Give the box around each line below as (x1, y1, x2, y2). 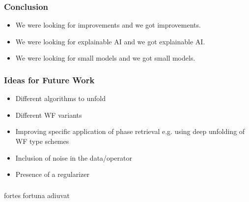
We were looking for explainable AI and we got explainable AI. (15, 36, 205, 46)
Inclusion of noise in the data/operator (15, 152, 132, 163)
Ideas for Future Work (4, 73, 95, 86)
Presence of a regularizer (15, 169, 89, 179)
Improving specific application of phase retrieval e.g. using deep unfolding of (15, 126, 245, 136)
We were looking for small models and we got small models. (15, 53, 195, 63)
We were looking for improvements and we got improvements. (15, 20, 201, 30)
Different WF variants (15, 109, 82, 120)
